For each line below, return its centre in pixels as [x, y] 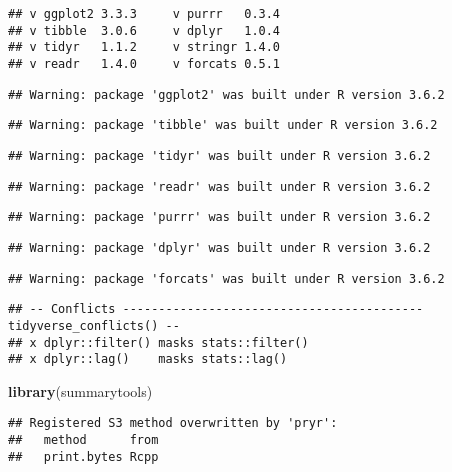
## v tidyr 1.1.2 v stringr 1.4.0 [144, 47]
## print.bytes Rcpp [83, 456]
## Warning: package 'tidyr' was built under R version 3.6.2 [219, 155]
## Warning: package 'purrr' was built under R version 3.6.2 [219, 217]
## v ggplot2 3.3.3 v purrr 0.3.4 [144, 14]
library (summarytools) [80, 390]
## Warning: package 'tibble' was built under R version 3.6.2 [223, 125]
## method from [83, 440]
